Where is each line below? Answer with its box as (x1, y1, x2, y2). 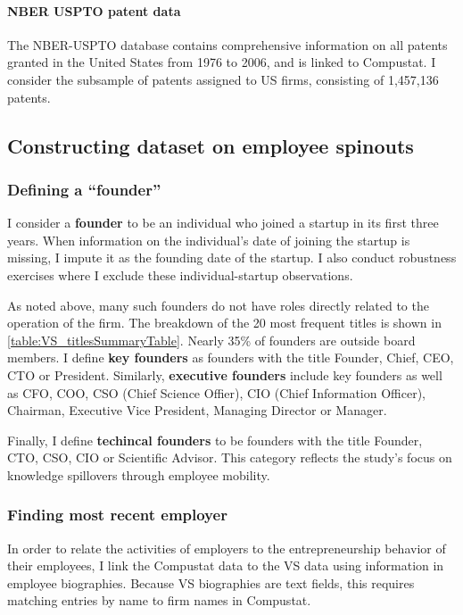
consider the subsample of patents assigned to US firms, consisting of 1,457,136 (7, 70, 439, 88)
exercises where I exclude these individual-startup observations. (7, 265, 353, 284)
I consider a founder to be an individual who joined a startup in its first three (7, 213, 439, 232)
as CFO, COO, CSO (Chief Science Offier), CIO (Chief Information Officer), (7, 383, 426, 402)
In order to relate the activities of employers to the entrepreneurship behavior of (7, 538, 446, 557)
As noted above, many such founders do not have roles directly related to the (7, 295, 429, 314)
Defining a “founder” (7, 178, 161, 200)
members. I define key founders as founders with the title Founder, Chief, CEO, (7, 348, 454, 367)
